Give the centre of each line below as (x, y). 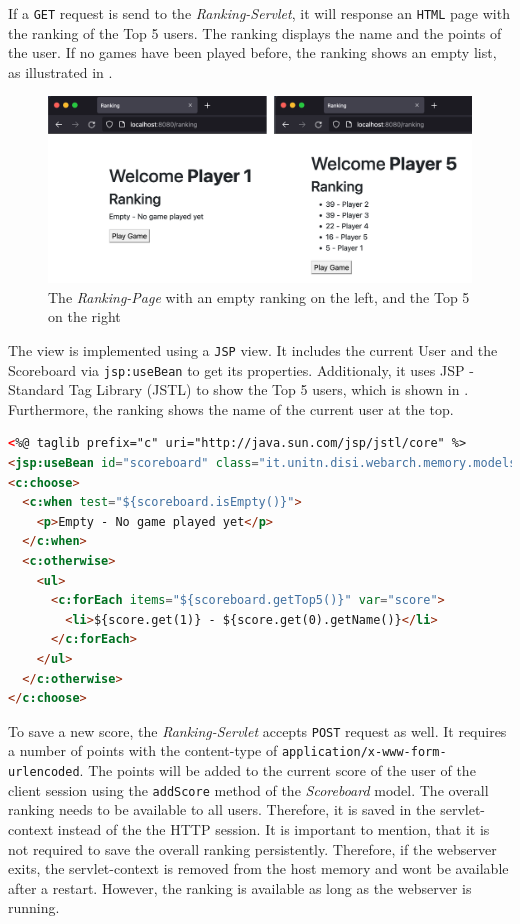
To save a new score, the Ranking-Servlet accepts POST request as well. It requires (257, 730)
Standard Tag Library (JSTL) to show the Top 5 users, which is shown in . (238, 389)
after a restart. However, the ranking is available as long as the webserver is (240, 887)
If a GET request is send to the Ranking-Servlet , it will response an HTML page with (259, 13)
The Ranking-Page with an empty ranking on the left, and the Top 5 (259, 296)
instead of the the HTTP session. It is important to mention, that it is (273, 828)
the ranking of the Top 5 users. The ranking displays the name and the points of (255, 32)
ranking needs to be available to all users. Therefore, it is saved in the (222, 809)
